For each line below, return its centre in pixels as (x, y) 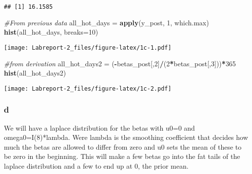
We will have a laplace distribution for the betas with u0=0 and (99, 127)
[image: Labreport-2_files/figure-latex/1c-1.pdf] (88, 48)
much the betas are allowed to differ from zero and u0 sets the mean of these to (123, 146)
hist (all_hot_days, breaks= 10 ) (51, 32)
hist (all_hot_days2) (35, 73)
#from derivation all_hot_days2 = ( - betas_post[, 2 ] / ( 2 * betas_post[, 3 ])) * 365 (120, 63)
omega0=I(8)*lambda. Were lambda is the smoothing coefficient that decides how (126, 137)
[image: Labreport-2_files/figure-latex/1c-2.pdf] (88, 88)
